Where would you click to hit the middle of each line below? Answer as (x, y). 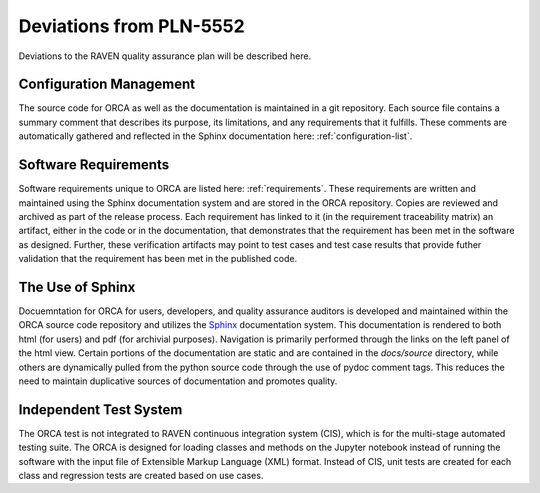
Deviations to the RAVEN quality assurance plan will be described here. (165, 56)
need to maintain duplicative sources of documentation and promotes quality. (178, 381)
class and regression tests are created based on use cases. (141, 476)
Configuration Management (107, 84)
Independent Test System (100, 409)
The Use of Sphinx (77, 286)
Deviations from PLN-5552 (131, 26)
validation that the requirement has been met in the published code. (158, 259)
